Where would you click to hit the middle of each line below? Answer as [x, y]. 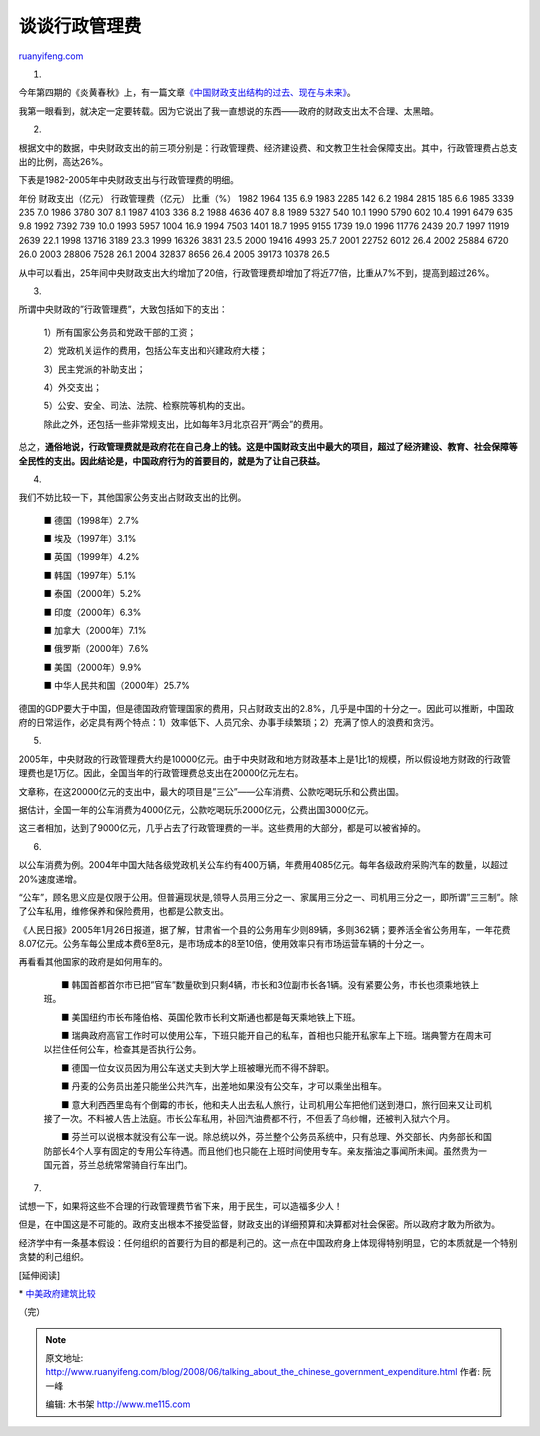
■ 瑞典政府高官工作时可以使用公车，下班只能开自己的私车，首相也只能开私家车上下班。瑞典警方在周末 [272, 1036]
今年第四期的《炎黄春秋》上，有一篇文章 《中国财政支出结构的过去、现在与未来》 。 [187, 92]
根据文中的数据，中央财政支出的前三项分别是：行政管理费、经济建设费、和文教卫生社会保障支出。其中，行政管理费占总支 [268, 147]
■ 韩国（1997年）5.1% [90, 575]
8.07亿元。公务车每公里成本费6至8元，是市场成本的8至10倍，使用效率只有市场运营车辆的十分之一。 [224, 944]
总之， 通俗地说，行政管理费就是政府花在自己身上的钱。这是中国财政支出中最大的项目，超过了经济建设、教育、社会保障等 [268, 447]
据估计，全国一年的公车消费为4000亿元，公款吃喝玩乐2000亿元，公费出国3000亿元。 [196, 809]
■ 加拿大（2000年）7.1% [95, 631]
